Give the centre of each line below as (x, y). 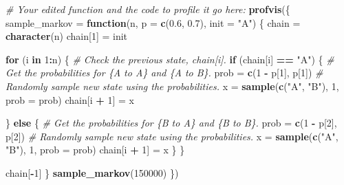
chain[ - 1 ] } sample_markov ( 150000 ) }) (92, 172)
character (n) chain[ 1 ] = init (67, 36)
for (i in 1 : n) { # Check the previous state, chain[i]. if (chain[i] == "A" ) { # (170, 59)
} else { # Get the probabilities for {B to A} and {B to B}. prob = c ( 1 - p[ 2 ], (171, 123)
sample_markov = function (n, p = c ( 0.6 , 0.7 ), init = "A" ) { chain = (153, 22)
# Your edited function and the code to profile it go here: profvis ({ (148, 9)
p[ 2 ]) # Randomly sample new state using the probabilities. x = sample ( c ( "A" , (172, 136)
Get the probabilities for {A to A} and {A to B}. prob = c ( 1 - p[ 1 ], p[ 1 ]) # (164, 73)
